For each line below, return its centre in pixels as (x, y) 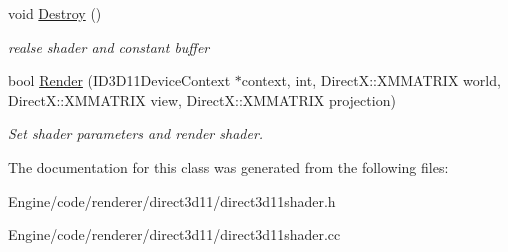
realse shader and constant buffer (109, 46)
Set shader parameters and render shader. (136, 133)
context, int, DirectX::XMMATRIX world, (371, 80)
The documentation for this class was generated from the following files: (228, 166)
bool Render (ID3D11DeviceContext (119, 80)
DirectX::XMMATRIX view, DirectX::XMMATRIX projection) (202, 99)
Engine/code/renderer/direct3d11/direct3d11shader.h (172, 200)
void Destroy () (55, 13)
